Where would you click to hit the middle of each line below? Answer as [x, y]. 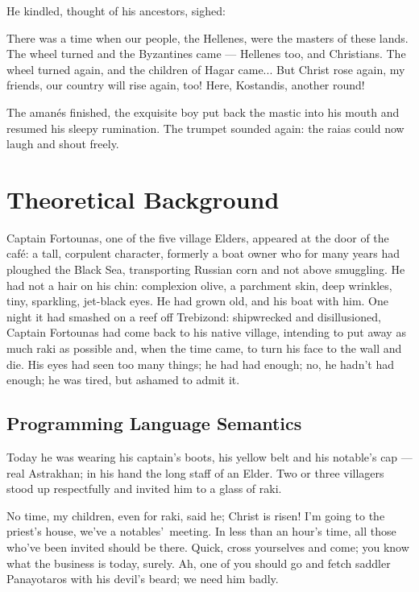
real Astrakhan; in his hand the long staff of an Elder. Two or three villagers [195, 472]
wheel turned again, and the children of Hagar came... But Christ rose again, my [206, 69]
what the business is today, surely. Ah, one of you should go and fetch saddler [199, 563]
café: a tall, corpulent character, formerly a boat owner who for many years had [203, 253]
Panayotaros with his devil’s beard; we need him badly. [143, 579]
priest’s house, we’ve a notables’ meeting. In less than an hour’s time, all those [201, 531]
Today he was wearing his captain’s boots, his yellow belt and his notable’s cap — [209, 457]
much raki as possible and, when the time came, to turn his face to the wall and [204, 348]
